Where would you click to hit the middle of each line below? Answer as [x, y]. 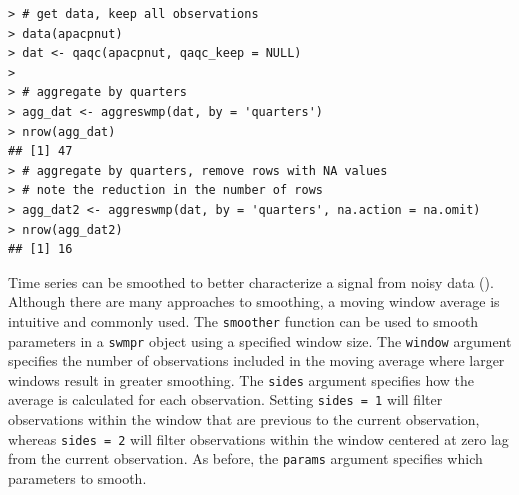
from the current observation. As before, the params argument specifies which [245, 458]
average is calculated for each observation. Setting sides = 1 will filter [225, 399]
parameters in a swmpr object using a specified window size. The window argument [260, 340]
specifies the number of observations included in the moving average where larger [256, 360]
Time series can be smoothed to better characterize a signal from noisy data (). [251, 281]
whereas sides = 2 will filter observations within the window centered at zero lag [258, 438]
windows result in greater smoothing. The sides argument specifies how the [241, 379]
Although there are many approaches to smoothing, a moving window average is [254, 301]
